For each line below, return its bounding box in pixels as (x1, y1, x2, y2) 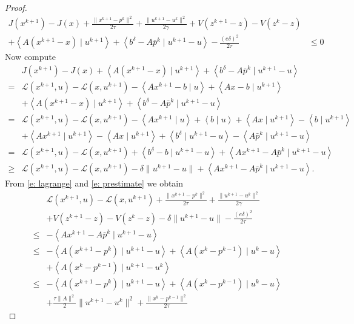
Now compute (5, 50, 56, 63)
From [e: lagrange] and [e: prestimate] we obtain (5, 177, 184, 190)
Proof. (5, 1, 27, 13)
